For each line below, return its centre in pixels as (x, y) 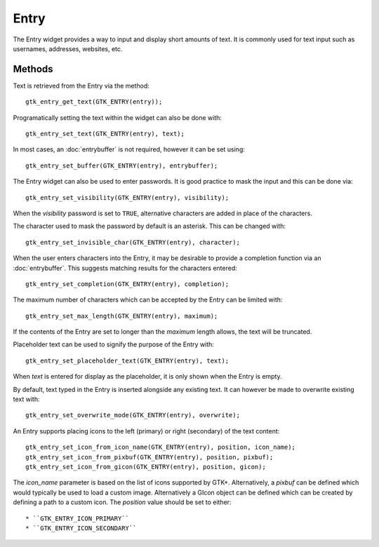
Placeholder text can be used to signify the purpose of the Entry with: (113, 344)
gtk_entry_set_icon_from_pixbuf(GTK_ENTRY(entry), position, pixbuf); (149, 457)
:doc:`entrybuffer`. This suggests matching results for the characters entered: (125, 268)
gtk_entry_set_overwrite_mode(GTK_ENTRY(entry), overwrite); (133, 415)
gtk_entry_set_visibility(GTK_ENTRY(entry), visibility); (127, 197)
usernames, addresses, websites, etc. (68, 48)
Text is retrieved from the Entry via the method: (81, 86)
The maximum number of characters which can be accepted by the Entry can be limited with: (148, 300)
